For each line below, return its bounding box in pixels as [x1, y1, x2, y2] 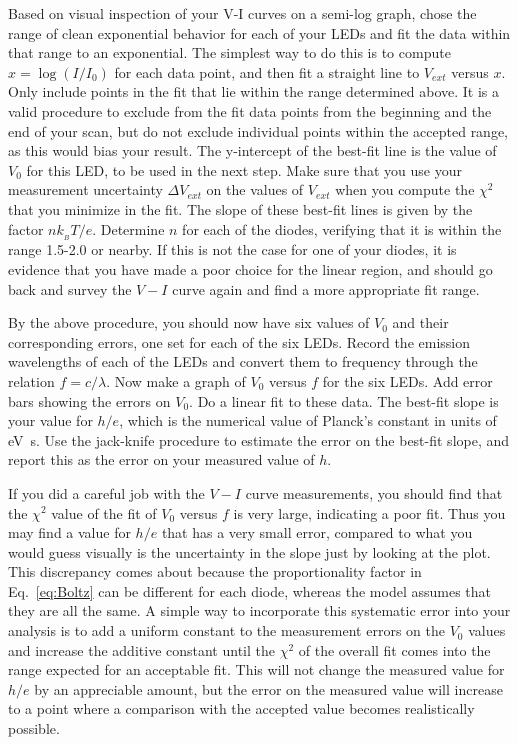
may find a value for [8, 522, 131, 543]
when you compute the [335, 179, 475, 200]
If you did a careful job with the [8, 482, 205, 503]
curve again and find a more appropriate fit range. [172, 278, 480, 299]
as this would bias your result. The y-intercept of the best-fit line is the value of [8, 140, 497, 161]
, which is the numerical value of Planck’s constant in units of [119, 410, 497, 431]
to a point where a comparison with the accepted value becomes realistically [8, 698, 475, 719]
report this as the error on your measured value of [8, 449, 315, 470]
